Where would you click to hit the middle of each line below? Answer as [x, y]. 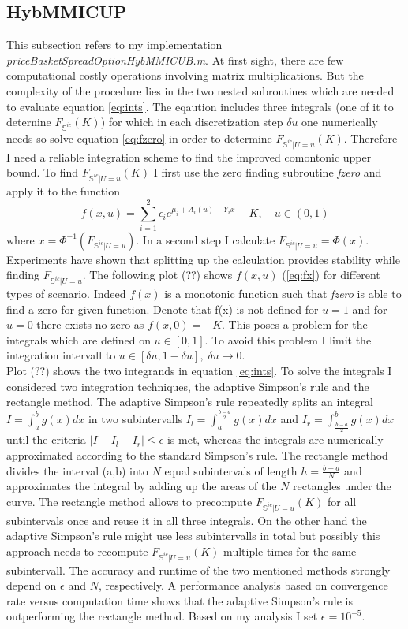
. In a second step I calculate [206, 239]
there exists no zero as [90, 324]
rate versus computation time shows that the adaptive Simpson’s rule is [180, 600]
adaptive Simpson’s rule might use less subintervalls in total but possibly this [193, 536]
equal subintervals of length [231, 470]
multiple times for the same [290, 551]
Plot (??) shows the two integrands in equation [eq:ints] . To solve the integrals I [199, 371]
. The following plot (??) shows [157, 275]
